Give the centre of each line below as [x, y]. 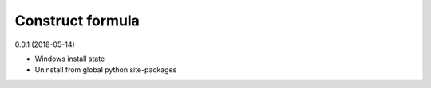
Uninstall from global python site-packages [106, 70]
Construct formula [77, 21]
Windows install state [70, 59]
